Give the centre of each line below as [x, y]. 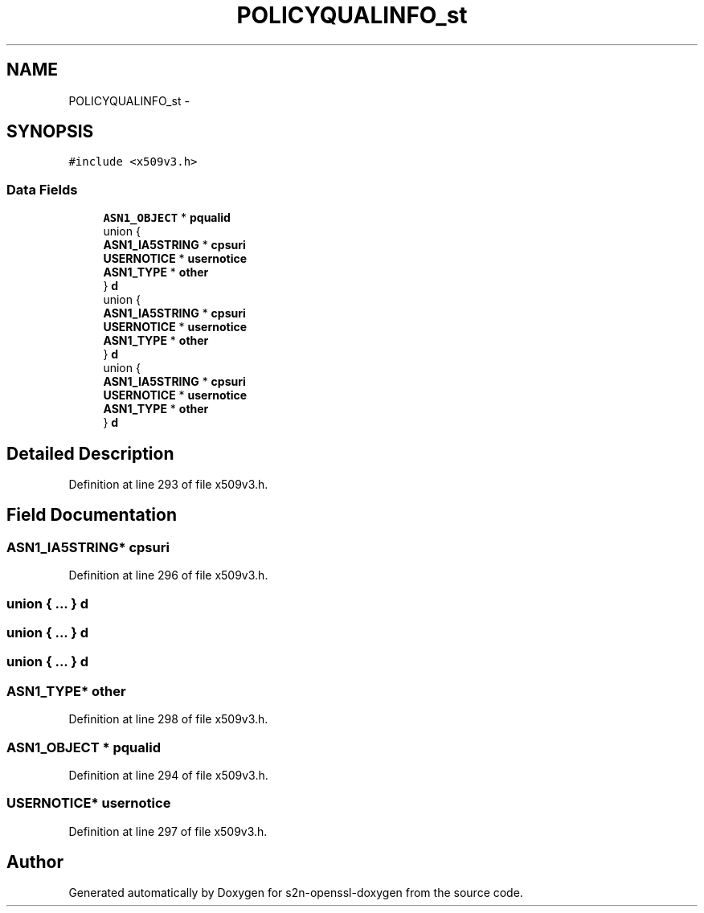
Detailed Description [90, 453]
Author [35, 862]
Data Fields [42, 189]
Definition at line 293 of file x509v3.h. [168, 485]
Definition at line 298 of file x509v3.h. [168, 719]
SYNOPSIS [50, 132]
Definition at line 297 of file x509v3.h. [168, 831]
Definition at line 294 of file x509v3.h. [168, 775]
